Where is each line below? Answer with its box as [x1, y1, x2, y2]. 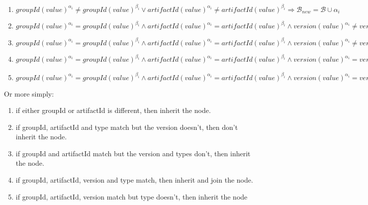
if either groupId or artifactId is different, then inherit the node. [15, 105, 211, 115]
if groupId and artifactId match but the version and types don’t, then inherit [15, 148, 251, 158]
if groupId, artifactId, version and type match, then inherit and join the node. [15, 175, 253, 185]
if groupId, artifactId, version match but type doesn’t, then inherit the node [15, 191, 248, 202]
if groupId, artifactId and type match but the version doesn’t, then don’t [15, 121, 238, 132]
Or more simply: [4, 88, 54, 99]
